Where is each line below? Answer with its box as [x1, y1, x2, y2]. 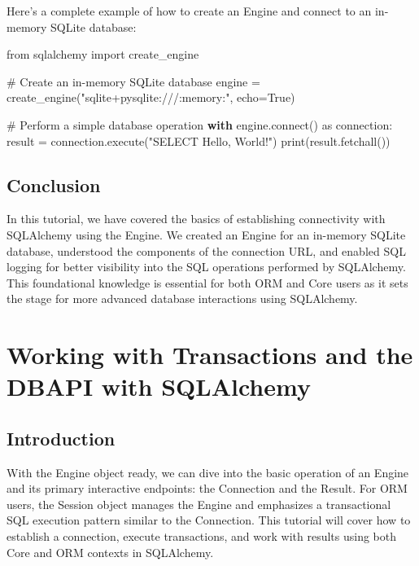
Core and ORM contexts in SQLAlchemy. [7, 543, 214, 560]
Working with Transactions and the [7, 338, 413, 371]
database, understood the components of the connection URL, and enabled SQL [7, 242, 406, 259]
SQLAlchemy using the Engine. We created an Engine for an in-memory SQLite [7, 226, 406, 243]
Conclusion [7, 172, 101, 197]
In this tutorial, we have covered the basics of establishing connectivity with [7, 210, 386, 227]
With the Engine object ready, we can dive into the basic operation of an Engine [7, 463, 409, 480]
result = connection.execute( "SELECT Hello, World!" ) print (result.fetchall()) [7, 132, 391, 149]
